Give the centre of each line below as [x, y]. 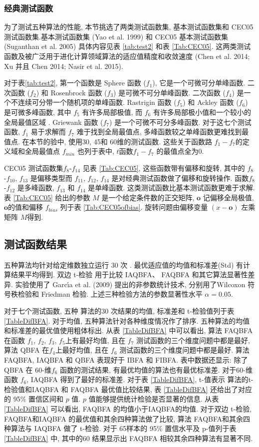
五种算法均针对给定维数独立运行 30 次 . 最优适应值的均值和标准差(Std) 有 [124, 264]
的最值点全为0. [180, 151]
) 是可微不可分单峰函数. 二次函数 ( [169, 92]
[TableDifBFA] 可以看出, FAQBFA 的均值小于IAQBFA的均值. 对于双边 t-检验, [128, 409]
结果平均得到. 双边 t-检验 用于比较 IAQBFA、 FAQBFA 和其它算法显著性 [129, 274]
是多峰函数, [36, 188]
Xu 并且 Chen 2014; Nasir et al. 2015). [64, 66]
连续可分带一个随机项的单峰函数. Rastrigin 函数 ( [97, 102]
